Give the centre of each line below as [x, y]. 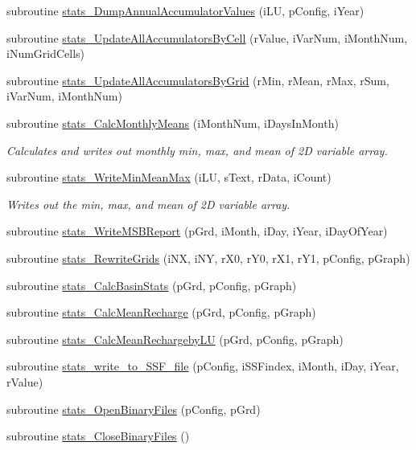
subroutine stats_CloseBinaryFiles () [98, 436]
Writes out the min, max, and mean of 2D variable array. [148, 204]
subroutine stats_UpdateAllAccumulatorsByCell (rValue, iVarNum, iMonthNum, [207, 37]
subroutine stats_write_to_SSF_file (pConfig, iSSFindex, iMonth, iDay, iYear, [203, 366]
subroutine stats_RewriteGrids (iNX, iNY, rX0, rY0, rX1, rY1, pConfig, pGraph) [208, 258]
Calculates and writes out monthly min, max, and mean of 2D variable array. [197, 150]
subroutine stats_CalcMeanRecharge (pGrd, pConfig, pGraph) [161, 312]
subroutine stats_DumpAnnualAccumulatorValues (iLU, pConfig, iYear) [185, 10]
